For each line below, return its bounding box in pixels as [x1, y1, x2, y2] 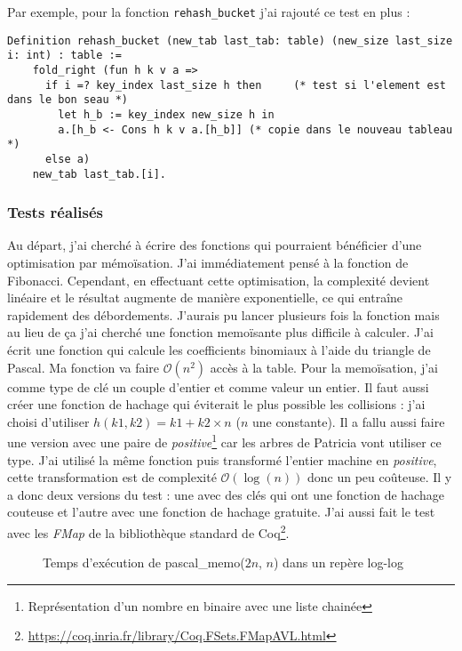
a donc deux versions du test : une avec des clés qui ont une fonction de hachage [7, 485, 444, 503]
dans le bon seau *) [7, 93, 129, 107]
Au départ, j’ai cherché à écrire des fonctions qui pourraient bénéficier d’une [7, 236, 422, 254]
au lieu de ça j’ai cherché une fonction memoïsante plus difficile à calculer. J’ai [7, 323, 434, 342]
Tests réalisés [7, 201, 104, 223]
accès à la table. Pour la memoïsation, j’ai [210, 358, 438, 376]
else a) [44, 152, 91, 165]
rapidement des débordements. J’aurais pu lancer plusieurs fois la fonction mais [7, 305, 440, 324]
